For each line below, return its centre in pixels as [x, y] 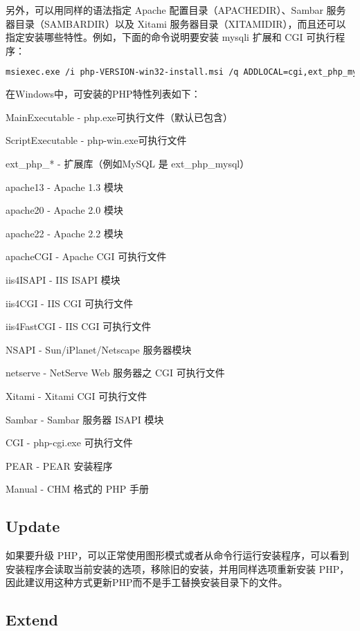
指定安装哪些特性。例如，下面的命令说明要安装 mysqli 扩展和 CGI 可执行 [171, 37]
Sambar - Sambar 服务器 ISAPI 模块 [85, 419]
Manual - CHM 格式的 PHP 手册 [77, 489]
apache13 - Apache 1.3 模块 [64, 186]
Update [33, 526]
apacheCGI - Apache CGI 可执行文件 [86, 256]
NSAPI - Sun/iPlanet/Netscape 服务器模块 [99, 349]
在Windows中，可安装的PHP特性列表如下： [103, 94]
